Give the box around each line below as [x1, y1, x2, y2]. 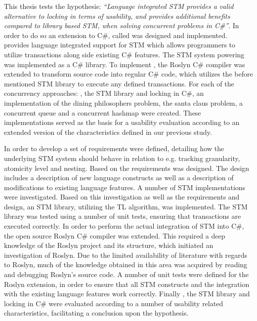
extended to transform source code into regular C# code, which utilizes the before [4, 69, 253, 79]
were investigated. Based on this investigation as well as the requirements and [4, 192, 240, 202]
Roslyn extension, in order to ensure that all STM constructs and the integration [4, 279, 250, 289]
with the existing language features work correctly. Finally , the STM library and [4, 288, 250, 299]
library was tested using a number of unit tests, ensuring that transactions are [4, 211, 241, 221]
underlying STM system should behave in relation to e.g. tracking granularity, [4, 153, 240, 163]
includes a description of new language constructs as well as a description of [4, 172, 234, 183]
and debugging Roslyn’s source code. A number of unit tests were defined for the [4, 269, 249, 280]
